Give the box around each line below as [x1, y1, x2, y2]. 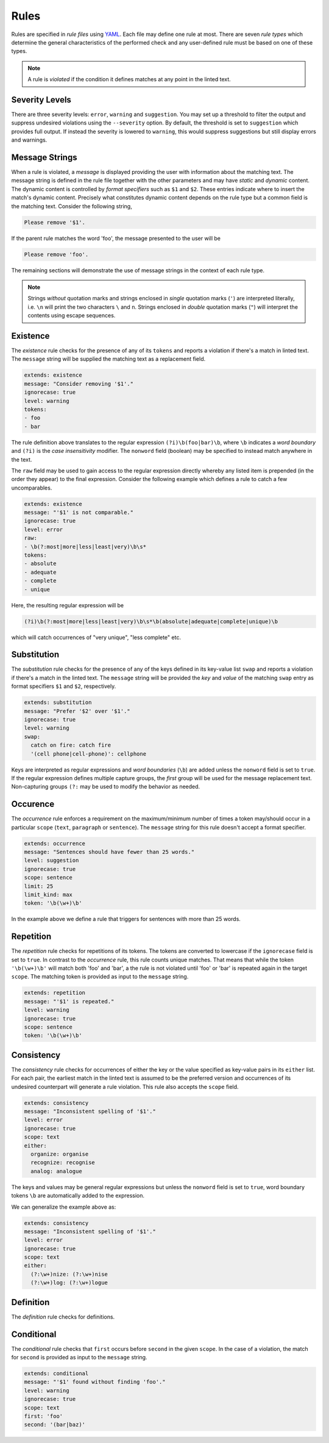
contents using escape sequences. [27, 312, 116, 319]
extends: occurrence [24, 840, 85, 847]
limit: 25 [24, 883, 54, 889]
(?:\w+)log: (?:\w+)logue [30, 1279, 108, 1286]
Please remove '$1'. [24, 219, 85, 226]
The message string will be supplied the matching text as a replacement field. [11, 355, 206, 363]
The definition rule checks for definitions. [11, 1313, 115, 1320]
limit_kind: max [24, 891, 73, 898]
